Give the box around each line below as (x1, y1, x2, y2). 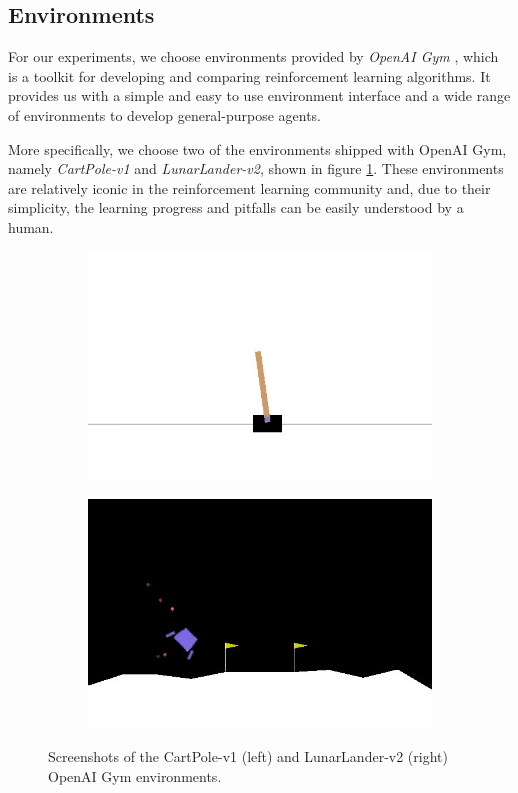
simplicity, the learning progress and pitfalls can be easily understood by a (8, 197, 464, 218)
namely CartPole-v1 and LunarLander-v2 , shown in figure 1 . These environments (8, 158, 504, 179)
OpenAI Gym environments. (48, 765, 222, 786)
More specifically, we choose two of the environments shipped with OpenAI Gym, (8, 138, 507, 159)
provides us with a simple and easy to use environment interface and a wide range (8, 85, 511, 106)
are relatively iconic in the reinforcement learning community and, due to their (8, 177, 491, 198)
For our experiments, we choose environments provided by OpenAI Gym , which (8, 46, 499, 67)
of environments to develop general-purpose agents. (8, 104, 322, 125)
